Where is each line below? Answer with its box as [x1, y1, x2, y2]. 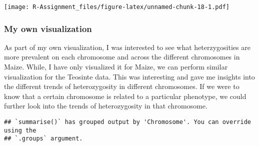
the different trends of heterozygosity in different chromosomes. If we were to [4, 81, 239, 91]
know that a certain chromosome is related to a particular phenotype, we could [4, 90, 246, 101]
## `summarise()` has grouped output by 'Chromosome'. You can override [4, 118, 251, 126]
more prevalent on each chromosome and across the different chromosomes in [4, 51, 240, 62]
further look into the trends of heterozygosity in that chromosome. [4, 100, 207, 111]
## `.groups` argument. [4, 135, 83, 142]
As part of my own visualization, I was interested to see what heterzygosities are [4, 41, 250, 52]
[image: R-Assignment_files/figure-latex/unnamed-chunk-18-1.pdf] [4, 3, 230, 10]
